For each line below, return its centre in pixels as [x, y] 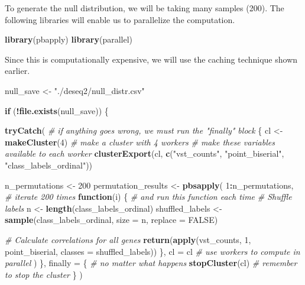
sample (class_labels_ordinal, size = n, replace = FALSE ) [111, 220]
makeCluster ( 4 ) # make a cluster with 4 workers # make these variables [140, 142]
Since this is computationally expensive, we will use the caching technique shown [151, 59]
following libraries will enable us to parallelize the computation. [120, 19]
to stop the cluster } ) [44, 274]
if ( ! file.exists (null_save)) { [57, 110]
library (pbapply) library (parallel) [69, 39]
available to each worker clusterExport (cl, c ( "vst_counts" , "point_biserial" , [145, 153]
